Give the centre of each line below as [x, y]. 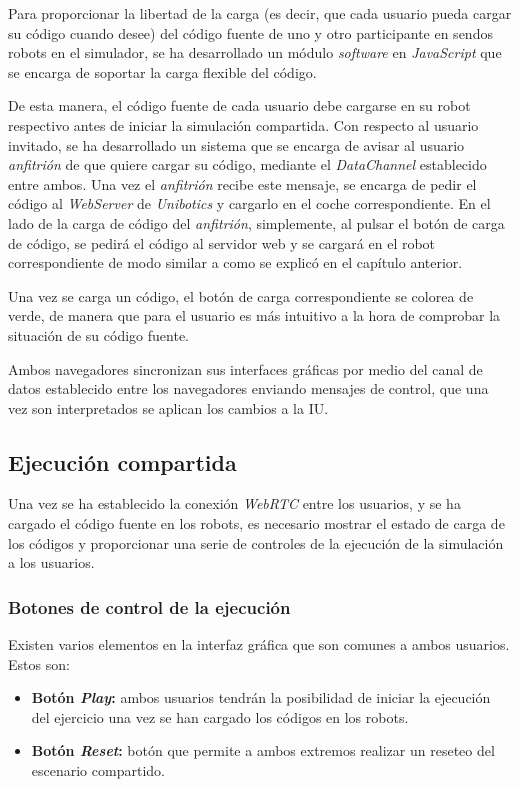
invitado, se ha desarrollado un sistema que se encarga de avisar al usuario [236, 144]
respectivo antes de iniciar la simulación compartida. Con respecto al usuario [243, 124]
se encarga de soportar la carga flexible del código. [162, 71]
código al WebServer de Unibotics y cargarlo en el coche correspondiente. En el [249, 203]
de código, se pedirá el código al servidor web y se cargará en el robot [222, 242]
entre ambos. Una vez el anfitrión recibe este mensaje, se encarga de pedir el [242, 183]
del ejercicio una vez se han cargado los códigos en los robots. [220, 716]
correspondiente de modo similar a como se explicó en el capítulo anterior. [235, 262]
